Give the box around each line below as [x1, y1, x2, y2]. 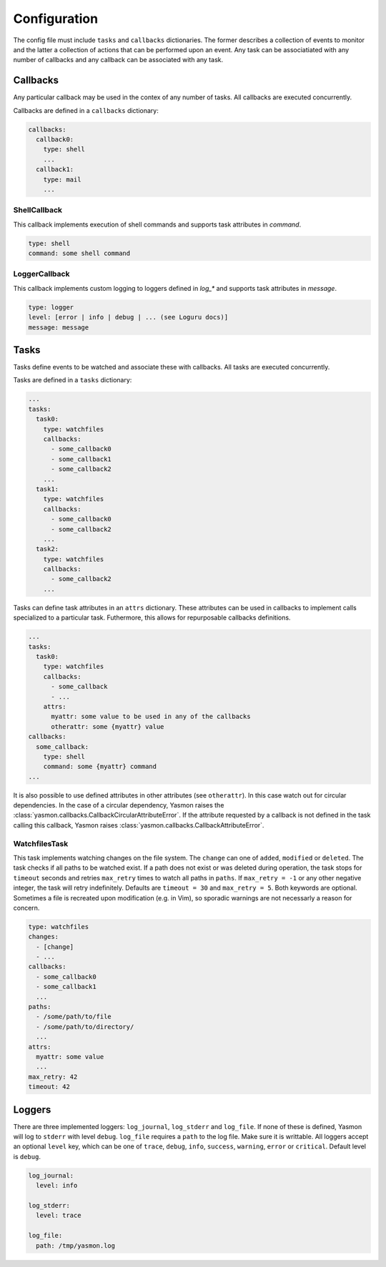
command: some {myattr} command [43, 762, 157, 771]
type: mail [43, 175, 81, 184]
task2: [36, 545, 59, 553]
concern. [13, 903, 40, 912]
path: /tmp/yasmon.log [36, 1241, 116, 1250]
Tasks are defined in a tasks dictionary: [13, 376, 132, 384]
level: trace [36, 1211, 81, 1220]
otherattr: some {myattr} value [51, 722, 164, 730]
